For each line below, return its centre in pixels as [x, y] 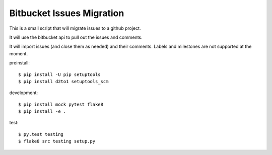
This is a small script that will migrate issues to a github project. [75, 28]
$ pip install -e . [42, 111]
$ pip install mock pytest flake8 [61, 104]
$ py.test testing [41, 134]
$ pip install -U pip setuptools [59, 74]
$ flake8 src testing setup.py [57, 141]
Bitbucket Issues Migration [67, 13]
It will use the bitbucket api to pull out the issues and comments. [76, 37]
